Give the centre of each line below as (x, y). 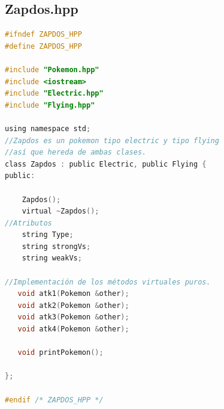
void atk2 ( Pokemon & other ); (73, 305)
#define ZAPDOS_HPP (43, 46)
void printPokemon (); (60, 353)
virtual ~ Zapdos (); (60, 211)
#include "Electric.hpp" (54, 94)
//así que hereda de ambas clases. (76, 152)
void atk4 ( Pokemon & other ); (73, 329)
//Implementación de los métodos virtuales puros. (108, 282)
